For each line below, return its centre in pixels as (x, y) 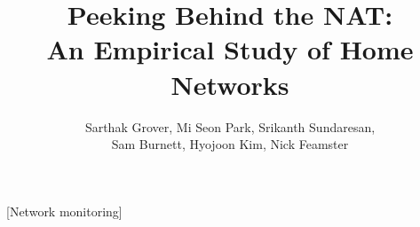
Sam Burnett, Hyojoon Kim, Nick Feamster (230, 144)
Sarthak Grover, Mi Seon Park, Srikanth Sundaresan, (230, 126)
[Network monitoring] (64, 211)
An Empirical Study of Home (230, 49)
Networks (230, 84)
